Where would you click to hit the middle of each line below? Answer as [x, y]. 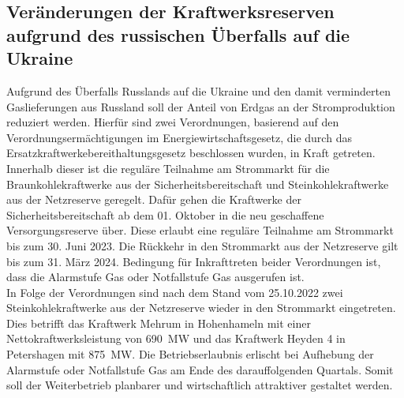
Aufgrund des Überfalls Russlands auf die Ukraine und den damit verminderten [198, 90]
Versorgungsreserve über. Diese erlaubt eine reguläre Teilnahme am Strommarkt [200, 230]
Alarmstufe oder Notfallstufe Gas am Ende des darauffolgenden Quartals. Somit [200, 369]
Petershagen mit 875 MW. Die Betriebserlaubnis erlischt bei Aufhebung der [190, 354]
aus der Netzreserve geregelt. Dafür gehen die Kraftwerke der [154, 199]
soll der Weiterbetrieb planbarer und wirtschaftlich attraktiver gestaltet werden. [200, 385]
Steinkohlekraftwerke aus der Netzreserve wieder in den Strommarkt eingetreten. [201, 308]
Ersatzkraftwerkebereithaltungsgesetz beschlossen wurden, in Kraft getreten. [191, 153]
